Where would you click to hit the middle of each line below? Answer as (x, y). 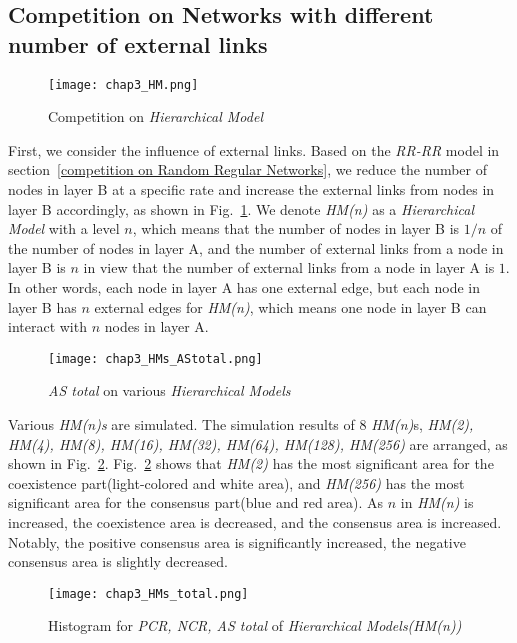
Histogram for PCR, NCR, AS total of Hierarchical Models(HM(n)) (255, 625)
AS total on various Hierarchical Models (169, 390)
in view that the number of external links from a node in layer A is (289, 267)
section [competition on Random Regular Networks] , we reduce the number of (248, 169)
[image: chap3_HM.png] (123, 84)
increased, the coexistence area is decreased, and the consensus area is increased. (255, 522)
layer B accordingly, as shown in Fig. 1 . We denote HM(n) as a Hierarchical (241, 208)
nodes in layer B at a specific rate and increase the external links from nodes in (251, 189)
